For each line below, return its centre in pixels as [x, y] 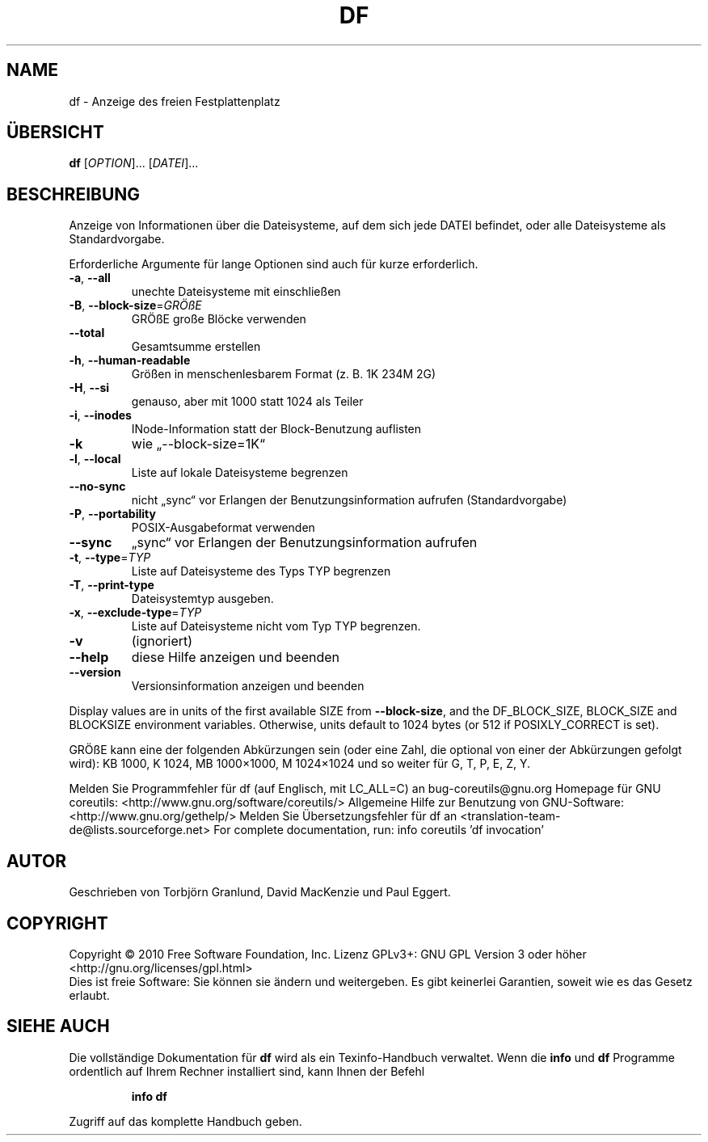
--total [87, 333]
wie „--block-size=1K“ [198, 444]
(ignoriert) [162, 641]
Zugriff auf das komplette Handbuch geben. [185, 1121]
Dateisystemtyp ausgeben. [202, 599]
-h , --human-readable [130, 360]
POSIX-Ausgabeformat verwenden [223, 528]
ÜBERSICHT [55, 133]
